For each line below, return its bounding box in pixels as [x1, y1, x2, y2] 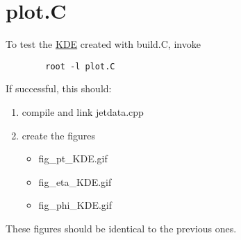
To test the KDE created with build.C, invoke [6, 37, 201, 51]
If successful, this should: [6, 81, 112, 96]
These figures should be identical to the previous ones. [6, 221, 237, 235]
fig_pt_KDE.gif [38, 151, 108, 166]
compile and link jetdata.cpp [22, 104, 144, 119]
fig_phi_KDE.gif [38, 198, 113, 212]
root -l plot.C [45, 61, 115, 71]
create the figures [22, 128, 95, 142]
